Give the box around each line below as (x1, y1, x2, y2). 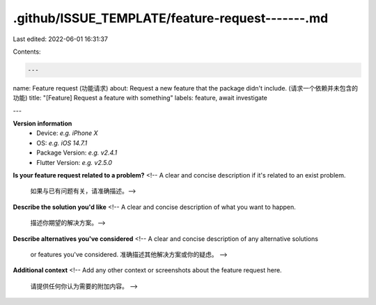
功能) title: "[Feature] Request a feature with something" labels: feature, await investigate (13, 94, 268, 102)
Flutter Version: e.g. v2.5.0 (36, 158, 113, 166)
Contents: (13, 47, 41, 56)
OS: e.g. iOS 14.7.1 (36, 139, 88, 147)
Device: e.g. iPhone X (36, 129, 98, 137)
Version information (13, 119, 72, 128)
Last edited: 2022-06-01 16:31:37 (13, 35, 108, 43)
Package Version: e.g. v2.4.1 (36, 148, 118, 157)
